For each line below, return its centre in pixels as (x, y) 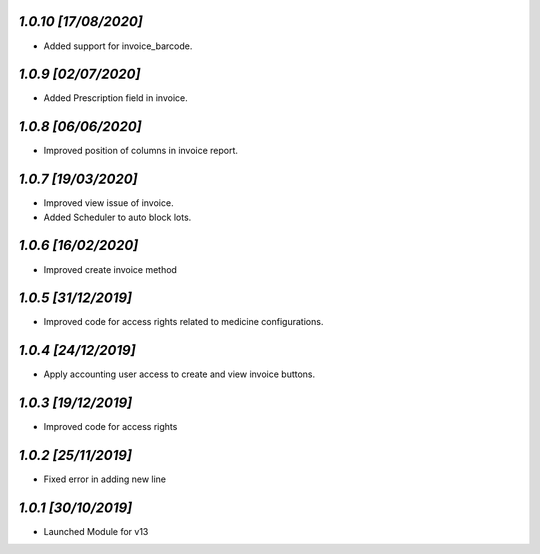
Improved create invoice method (110, 269)
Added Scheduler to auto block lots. (117, 217)
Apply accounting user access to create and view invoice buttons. (179, 374)
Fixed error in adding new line (105, 479)
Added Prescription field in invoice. (116, 98)
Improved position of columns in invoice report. (141, 151)
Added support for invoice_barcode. (118, 46)
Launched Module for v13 (96, 532)
